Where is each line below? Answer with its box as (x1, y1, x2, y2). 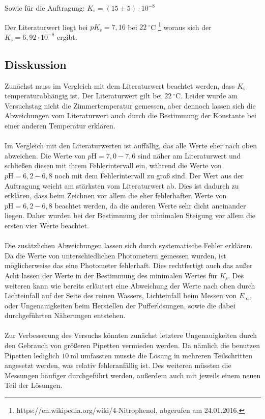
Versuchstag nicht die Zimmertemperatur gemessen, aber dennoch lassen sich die (5, 100, 256, 111)
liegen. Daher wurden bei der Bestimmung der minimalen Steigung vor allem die (5, 210, 255, 221)
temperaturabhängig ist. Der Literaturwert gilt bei (5, 90, 162, 101)
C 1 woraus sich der (151, 20, 212, 32)
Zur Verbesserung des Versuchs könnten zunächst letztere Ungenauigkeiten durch (5, 330, 257, 341)
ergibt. (56, 31, 77, 42)
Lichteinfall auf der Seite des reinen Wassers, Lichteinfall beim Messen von (5, 290, 237, 301)
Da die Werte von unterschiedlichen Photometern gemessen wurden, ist (5, 250, 226, 260)
